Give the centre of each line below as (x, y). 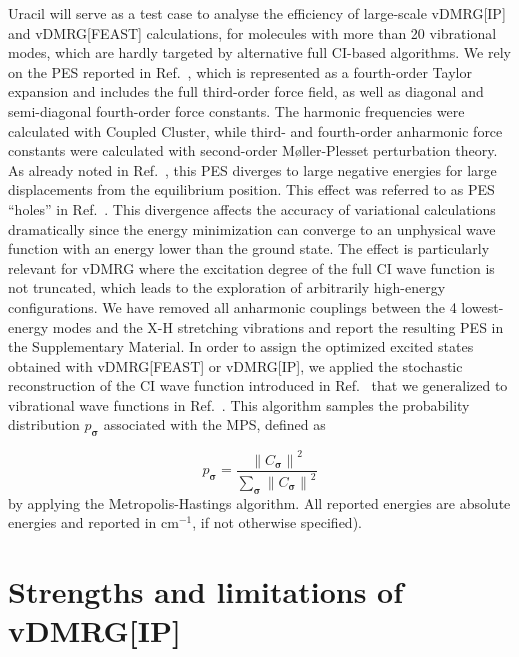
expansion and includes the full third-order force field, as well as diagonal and (246, 91)
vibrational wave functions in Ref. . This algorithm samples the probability (239, 404)
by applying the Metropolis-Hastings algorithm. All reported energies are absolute (259, 502)
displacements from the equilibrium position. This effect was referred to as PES (251, 189)
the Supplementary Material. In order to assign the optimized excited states (241, 346)
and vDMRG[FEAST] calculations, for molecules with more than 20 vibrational (252, 32)
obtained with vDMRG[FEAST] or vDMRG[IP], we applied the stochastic (235, 365)
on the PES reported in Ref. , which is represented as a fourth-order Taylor (240, 71)
